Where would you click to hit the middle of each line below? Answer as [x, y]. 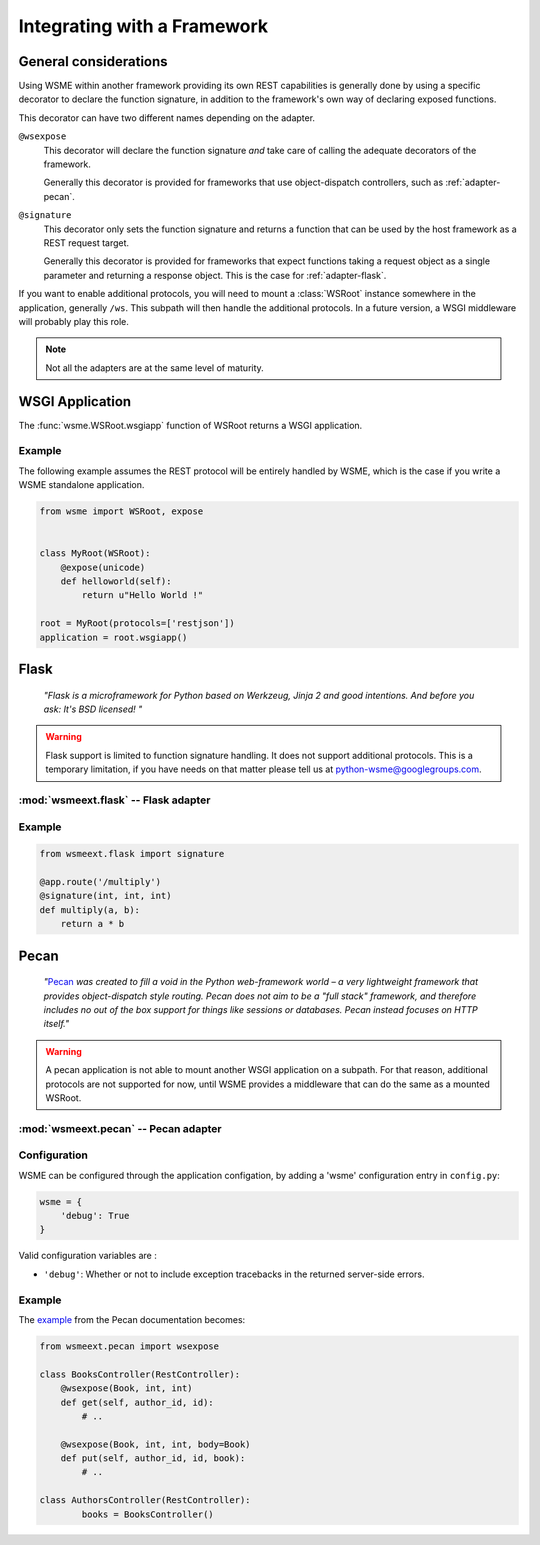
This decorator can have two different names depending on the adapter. [166, 117]
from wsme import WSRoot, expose [121, 511]
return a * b [92, 924]
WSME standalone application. [81, 485]
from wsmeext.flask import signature [132, 854]
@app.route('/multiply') [100, 882]
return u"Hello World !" [142, 595]
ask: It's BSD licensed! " [93, 709]
